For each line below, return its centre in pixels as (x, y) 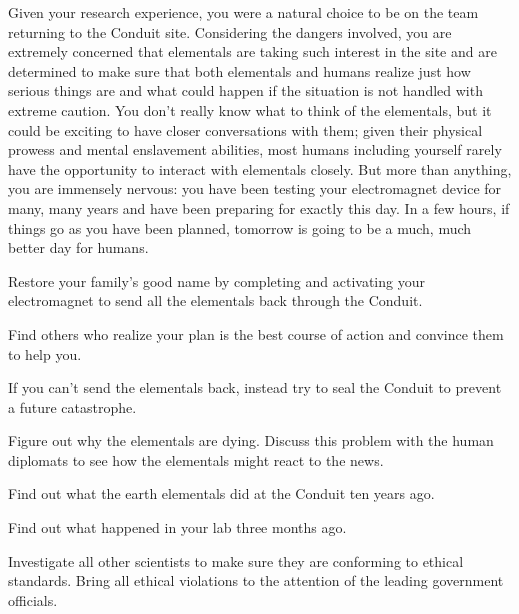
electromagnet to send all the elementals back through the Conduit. (215, 300)
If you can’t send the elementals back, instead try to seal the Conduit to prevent (255, 387)
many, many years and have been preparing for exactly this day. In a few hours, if (259, 207)
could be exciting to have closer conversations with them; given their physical (245, 129)
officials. (33, 599)
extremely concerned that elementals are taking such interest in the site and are (252, 51)
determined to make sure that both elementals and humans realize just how (239, 70)
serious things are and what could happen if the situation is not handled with (245, 90)
